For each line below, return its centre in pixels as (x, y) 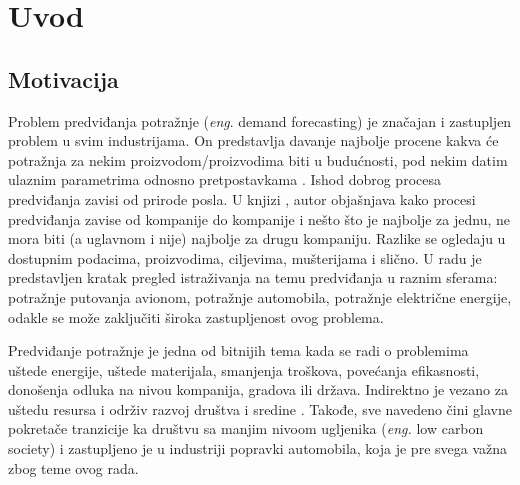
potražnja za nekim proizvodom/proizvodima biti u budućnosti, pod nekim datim (258, 159)
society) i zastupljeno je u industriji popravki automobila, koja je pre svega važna (258, 448)
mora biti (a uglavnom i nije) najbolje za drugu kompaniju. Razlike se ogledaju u (257, 238)
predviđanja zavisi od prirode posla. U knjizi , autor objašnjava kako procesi (242, 198)
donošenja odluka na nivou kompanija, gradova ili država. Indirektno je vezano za (258, 389)
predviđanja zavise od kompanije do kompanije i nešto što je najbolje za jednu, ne (259, 218)
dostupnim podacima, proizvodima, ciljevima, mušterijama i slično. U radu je (245, 257)
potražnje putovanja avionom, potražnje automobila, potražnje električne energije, (260, 296)
